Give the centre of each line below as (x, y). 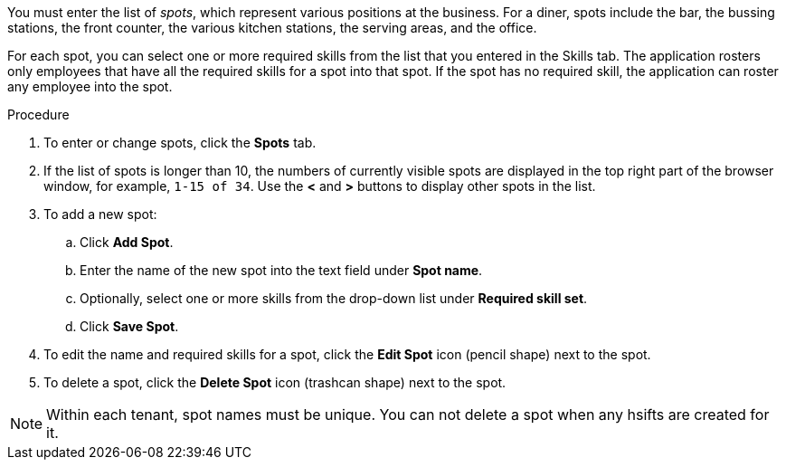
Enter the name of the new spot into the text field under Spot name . (281, 270)
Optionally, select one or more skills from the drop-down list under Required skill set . (334, 298)
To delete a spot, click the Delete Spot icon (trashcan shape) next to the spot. (275, 382)
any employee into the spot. (90, 86)
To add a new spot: (100, 214)
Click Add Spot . (127, 242)
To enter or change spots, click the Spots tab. (180, 143)
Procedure (38, 114)
